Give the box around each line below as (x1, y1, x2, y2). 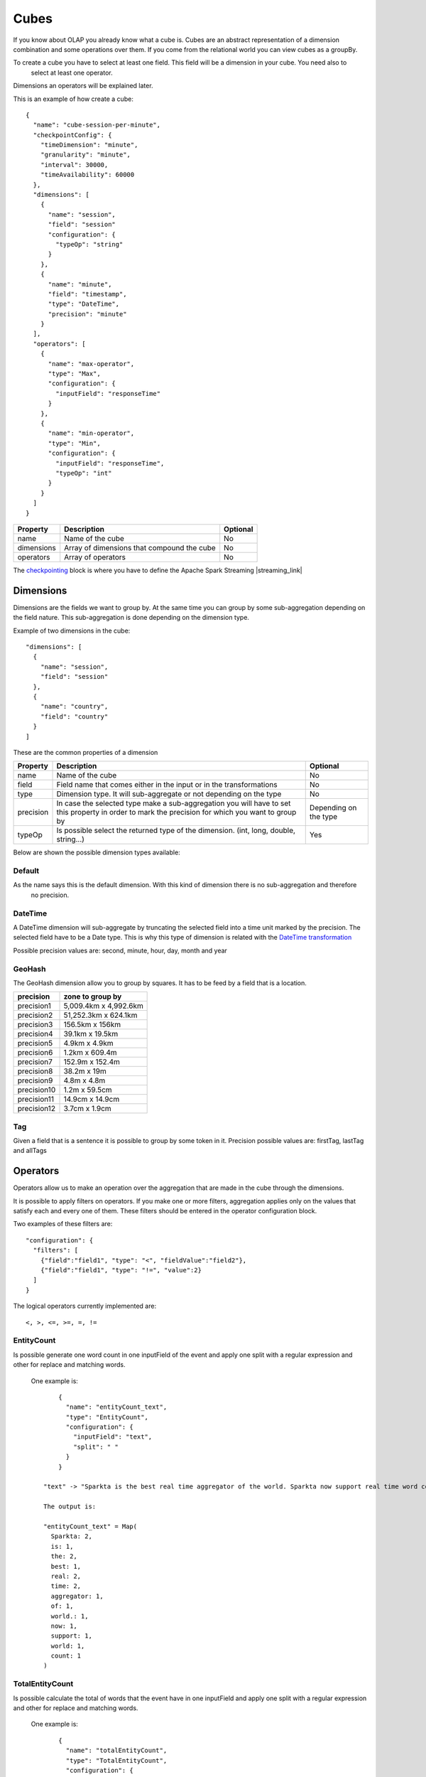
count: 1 (50, 1652, 82, 1660)
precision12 (17, 1104, 56, 1114)
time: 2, (50, 1582, 82, 1590)
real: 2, (50, 1572, 82, 1580)
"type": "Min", (48, 439, 101, 447)
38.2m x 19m (63, 1066, 106, 1076)
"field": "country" (40, 712, 109, 721)
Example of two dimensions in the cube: (13, 626, 131, 635)
